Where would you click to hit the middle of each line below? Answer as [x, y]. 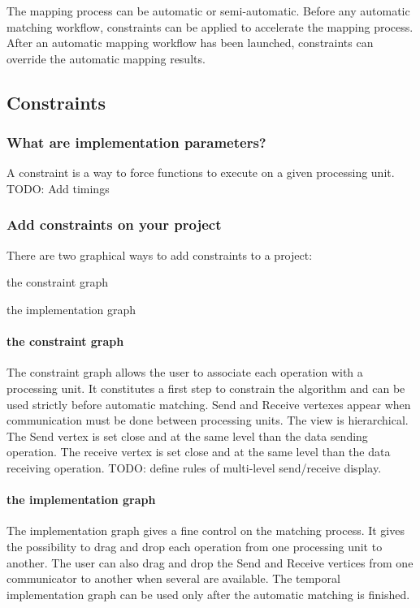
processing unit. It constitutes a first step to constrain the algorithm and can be [206, 388]
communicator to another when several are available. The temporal [173, 578]
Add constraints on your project [114, 224]
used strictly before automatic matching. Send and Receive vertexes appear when [209, 404]
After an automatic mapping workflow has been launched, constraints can [190, 43]
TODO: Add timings [58, 188]
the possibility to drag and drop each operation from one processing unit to [195, 546]
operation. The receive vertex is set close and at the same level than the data [199, 452]
